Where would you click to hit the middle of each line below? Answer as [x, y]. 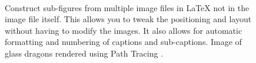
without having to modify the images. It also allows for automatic [124, 30]
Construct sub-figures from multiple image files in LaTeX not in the [127, 7]
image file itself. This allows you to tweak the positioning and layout [128, 19]
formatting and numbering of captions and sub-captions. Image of [123, 42]
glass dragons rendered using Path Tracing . [84, 53]
